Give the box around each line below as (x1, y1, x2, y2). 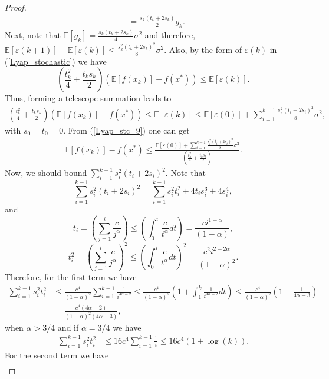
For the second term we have (5, 348, 109, 361)
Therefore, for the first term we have (5, 270, 137, 282)
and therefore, (144, 29, 196, 41)
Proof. (5, 1, 27, 13)
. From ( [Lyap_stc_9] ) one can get (63, 124, 190, 136)
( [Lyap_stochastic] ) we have (5, 55, 107, 67)
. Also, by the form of (164, 43, 242, 55)
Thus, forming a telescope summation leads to (5, 92, 172, 104)
